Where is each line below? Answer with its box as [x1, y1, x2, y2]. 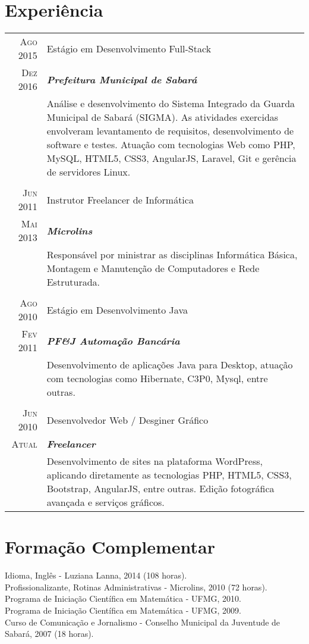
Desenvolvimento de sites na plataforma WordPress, [46, 454, 263, 468]
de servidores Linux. [46, 165, 131, 179]
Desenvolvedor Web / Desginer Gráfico [46, 412, 209, 427]
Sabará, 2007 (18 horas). [5, 627, 94, 640]
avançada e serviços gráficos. [46, 495, 165, 509]
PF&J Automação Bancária [46, 333, 180, 348]
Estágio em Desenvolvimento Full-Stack [46, 41, 212, 55]
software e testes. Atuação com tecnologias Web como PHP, [46, 137, 295, 152]
